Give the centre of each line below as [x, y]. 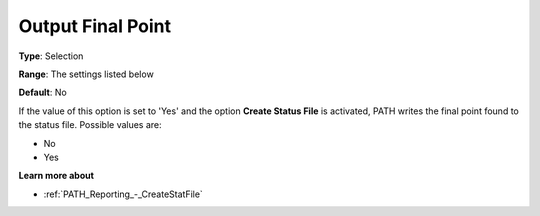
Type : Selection [51, 56]
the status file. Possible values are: [90, 125]
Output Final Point [95, 26]
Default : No [42, 92]
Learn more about [56, 176]
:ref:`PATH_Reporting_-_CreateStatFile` [123, 194]
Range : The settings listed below [86, 74]
